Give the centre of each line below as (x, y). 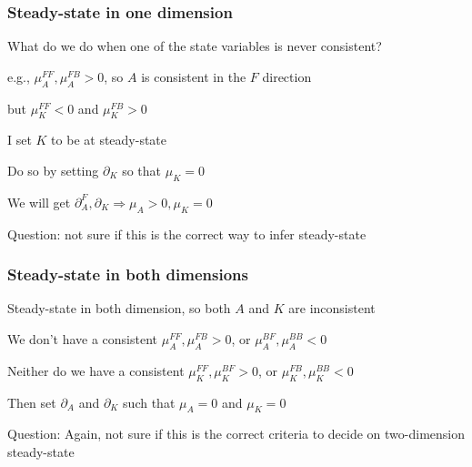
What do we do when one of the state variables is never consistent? (195, 46)
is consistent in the (194, 76)
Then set (32, 402)
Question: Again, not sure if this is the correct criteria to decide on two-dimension (236, 434)
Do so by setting (53, 170)
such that (149, 402)
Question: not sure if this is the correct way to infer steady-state (187, 233)
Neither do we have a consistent (96, 370)
